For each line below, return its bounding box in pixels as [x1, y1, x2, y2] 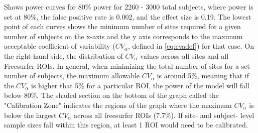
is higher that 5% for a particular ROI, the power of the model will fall [31, 80, 249, 90]
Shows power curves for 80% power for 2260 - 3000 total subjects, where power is [4, 2, 253, 12]
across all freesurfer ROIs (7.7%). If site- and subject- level [73, 109, 254, 120]
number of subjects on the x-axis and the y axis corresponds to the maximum [4, 31, 243, 41]
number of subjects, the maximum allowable [4, 70, 140, 81]
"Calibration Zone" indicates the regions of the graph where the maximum [4, 99, 232, 110]
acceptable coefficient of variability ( [4, 41, 115, 51]
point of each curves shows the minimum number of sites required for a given [4, 21, 241, 32]
